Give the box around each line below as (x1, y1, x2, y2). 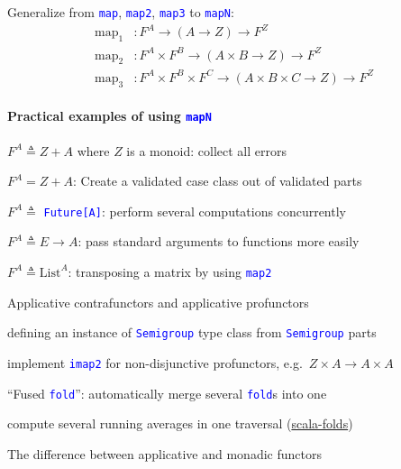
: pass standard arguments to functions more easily (77, 232, 360, 251)
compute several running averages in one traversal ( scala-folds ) (7, 414, 353, 433)
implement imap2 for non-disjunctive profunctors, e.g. (7, 353, 303, 372)
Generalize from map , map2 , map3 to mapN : (7, 3, 234, 21)
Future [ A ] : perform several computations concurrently (43, 201, 346, 220)
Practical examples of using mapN (7, 106, 212, 125)
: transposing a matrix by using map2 (68, 262, 272, 280)
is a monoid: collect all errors (126, 141, 287, 160)
